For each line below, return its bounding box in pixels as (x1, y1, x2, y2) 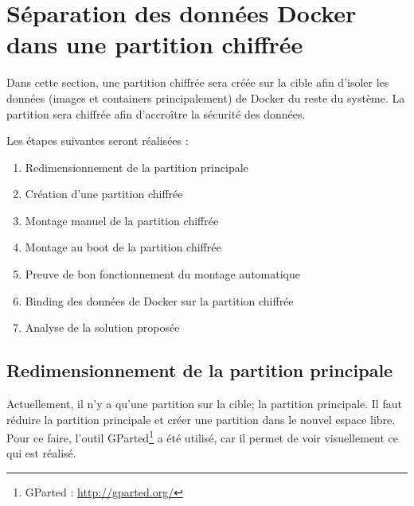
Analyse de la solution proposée (25, 319, 180, 336)
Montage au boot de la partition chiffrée (25, 239, 221, 255)
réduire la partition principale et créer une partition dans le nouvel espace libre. (6, 411, 396, 427)
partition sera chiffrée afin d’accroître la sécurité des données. (6, 105, 306, 122)
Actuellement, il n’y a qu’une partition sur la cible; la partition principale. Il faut (6, 395, 402, 412)
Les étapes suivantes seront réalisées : (6, 132, 189, 149)
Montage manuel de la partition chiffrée (25, 212, 219, 228)
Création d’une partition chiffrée (25, 185, 183, 202)
